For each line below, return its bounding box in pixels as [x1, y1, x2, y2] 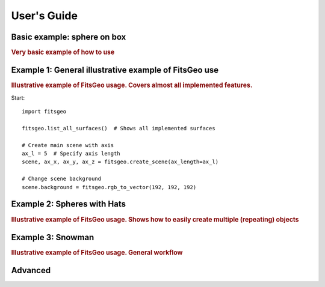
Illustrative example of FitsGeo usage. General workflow [11, 248, 183, 256]
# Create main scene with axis [22, 142, 114, 148]
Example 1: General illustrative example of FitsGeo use [11, 65, 219, 75]
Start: [11, 94, 25, 101]
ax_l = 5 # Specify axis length [22, 150, 120, 157]
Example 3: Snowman [11, 232, 94, 243]
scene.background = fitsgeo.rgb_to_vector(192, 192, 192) [22, 184, 197, 190]
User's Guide [11, 9, 78, 22]
